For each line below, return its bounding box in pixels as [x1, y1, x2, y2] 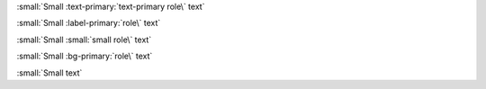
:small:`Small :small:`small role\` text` [16, 34, 152, 45]
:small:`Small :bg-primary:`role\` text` [16, 50, 153, 62]
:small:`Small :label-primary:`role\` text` [16, 18, 161, 29]
